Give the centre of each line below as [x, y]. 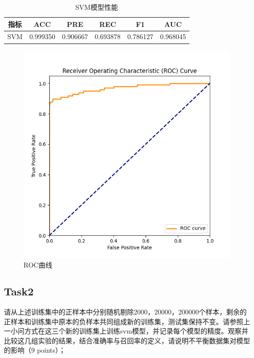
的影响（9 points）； [35, 350]
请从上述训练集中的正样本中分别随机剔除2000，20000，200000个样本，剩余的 [125, 311]
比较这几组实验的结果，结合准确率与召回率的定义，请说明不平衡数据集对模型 [127, 340]
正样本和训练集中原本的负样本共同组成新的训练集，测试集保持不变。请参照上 [127, 321]
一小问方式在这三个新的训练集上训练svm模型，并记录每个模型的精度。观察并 [126, 331]
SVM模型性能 [97, 7]
